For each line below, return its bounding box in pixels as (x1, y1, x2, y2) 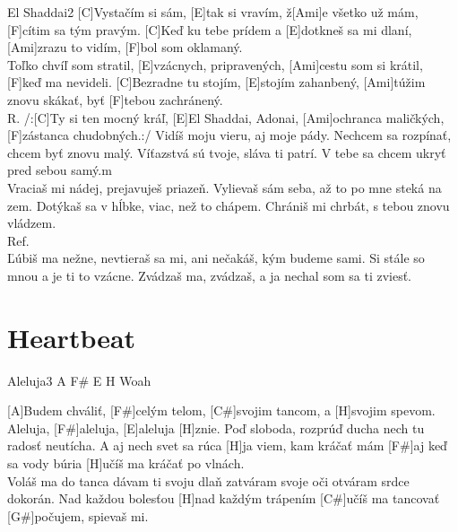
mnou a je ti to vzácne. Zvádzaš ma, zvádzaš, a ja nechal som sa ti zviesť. (7, 266, 412, 284)
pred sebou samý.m (7, 161, 112, 179)
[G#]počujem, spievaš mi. (7, 506, 149, 525)
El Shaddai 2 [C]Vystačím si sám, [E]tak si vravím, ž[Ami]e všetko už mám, (7, 3, 419, 21)
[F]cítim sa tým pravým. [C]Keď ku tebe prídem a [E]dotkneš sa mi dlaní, (7, 20, 412, 39)
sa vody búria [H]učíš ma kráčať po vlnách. (7, 454, 245, 472)
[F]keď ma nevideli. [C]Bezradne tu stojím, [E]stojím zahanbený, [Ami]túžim (7, 73, 426, 92)
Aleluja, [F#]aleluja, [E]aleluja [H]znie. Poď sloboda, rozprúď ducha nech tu (7, 418, 425, 437)
